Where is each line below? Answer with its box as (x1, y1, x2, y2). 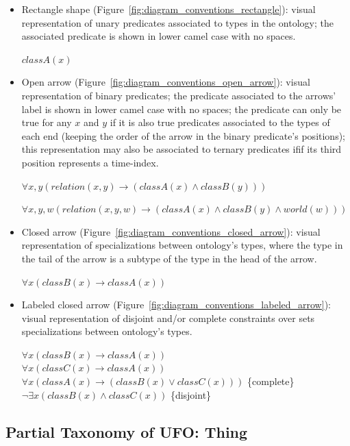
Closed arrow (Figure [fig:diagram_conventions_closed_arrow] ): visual (21, 224, 321, 238)
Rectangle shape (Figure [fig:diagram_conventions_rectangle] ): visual (21, 2, 316, 16)
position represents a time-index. (21, 155, 159, 169)
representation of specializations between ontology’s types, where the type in (21, 238, 343, 252)
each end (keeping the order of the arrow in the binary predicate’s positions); (21, 128, 346, 143)
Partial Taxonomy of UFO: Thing (5, 421, 248, 442)
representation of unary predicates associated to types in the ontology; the (21, 15, 334, 29)
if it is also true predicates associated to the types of (110, 115, 330, 129)
